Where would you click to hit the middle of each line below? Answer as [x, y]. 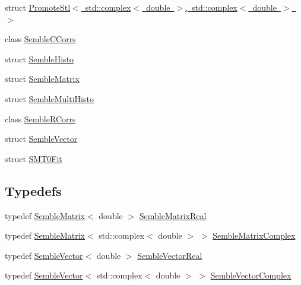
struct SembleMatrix [42, 79]
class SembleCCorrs [40, 39]
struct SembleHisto [39, 58]
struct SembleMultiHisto [49, 98]
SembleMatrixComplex [254, 235]
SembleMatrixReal [173, 215]
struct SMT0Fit [34, 158]
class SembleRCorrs [40, 118]
